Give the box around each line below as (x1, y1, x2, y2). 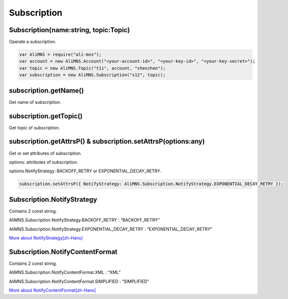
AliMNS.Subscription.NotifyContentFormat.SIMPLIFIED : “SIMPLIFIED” (9, 278, 149, 284)
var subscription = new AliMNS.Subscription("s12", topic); (19, 72, 166, 78)
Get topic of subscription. (9, 125, 60, 131)
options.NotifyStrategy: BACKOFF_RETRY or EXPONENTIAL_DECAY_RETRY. (9, 168, 162, 174)
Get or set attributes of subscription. (9, 150, 82, 156)
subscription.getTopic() (9, 112, 83, 120)
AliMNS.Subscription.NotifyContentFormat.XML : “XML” (9, 269, 121, 275)
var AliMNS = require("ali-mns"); (19, 52, 102, 57)
